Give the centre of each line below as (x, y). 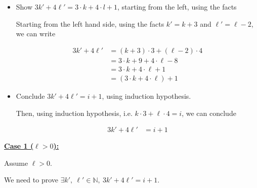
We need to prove (31, 180)
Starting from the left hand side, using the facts (90, 23)
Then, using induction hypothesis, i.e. (74, 113)
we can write (36, 34)
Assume (16, 163)
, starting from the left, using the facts (177, 7)
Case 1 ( (19, 146)
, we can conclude (209, 113)
